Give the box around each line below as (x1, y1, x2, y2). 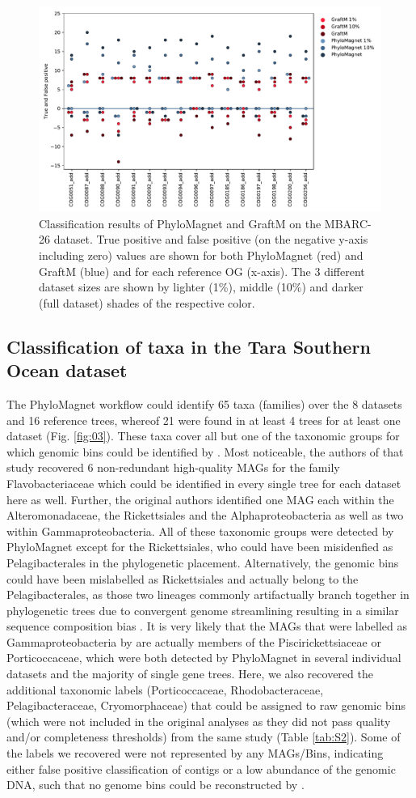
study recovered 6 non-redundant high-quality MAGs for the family (6, 459, 340, 476)
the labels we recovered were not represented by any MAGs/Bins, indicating (6, 745, 384, 762)
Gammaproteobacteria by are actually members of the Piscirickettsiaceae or (6, 633, 381, 650)
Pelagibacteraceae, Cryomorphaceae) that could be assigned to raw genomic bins (6, 697, 406, 714)
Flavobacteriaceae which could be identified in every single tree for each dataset (6, 474, 401, 491)
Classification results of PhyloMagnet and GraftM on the (39, 214, 321, 231)
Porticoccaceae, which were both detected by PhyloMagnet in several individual (6, 649, 401, 666)
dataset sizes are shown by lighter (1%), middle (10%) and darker (39, 278, 363, 295)
